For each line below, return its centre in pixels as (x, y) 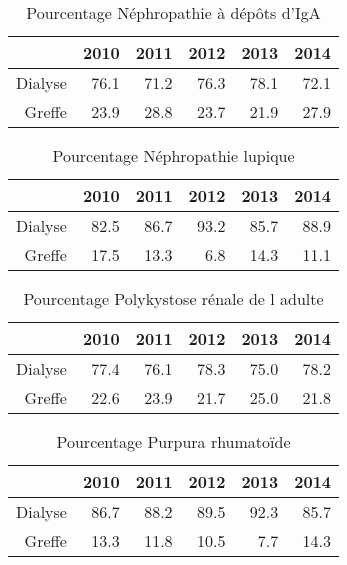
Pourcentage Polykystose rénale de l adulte (173, 298)
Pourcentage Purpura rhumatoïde (173, 441)
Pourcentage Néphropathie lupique (173, 155)
